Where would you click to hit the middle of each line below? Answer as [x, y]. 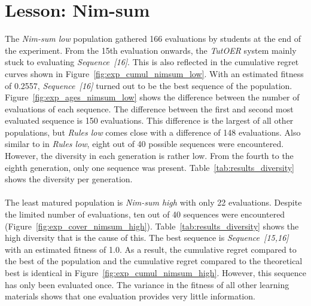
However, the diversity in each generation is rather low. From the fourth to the [149, 156]
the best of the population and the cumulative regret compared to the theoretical [154, 261]
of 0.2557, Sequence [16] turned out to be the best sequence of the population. [149, 85]
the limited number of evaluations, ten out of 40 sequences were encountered [145, 214]
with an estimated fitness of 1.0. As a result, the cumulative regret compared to [151, 249]
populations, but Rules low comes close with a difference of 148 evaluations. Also [153, 132]
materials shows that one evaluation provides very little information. [130, 296]
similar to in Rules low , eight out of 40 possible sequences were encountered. [144, 144]
